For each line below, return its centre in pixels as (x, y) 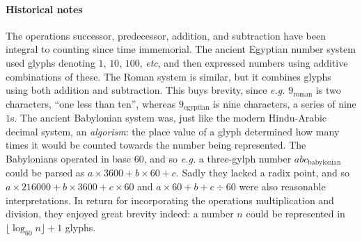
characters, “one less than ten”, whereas (91, 103)
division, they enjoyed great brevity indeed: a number (120, 214)
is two (328, 90)
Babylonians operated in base (69, 158)
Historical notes (44, 9)
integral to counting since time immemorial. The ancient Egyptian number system (181, 49)
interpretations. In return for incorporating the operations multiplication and (170, 200)
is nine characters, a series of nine (285, 103)
